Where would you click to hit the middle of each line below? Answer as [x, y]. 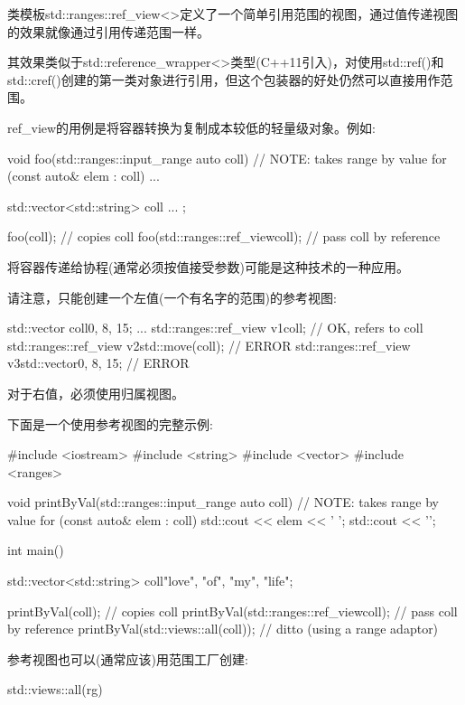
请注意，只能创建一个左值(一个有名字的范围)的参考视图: [172, 297]
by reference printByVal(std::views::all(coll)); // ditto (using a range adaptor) [223, 629]
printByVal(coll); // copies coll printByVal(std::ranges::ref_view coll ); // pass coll [232, 611]
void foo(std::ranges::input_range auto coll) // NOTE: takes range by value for [227, 158]
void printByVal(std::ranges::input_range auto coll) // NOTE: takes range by [223, 502]
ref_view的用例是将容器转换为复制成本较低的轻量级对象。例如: [191, 127]
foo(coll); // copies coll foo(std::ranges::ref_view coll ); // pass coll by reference [224, 236]
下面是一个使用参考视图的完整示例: [110, 423]
